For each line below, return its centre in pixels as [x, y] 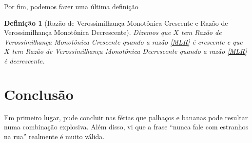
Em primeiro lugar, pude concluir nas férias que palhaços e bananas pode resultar [126, 117]
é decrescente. [24, 60]
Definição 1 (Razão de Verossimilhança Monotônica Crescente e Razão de [116, 23]
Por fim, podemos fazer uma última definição [71, 6]
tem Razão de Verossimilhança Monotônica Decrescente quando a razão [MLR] [129, 51]
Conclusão [39, 94]
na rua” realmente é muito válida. [54, 136]
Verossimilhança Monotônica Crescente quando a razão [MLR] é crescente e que [123, 41]
